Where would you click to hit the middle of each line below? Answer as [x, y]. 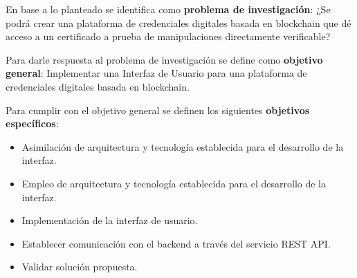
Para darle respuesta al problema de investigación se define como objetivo [164, 59]
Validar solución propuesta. [80, 267]
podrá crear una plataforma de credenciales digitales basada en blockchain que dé [178, 22]
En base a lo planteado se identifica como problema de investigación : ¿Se [168, 9]
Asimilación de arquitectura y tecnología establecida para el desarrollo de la [183, 146]
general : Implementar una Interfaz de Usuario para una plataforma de [156, 73]
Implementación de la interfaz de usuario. [110, 220]
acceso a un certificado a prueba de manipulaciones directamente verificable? [168, 36]
